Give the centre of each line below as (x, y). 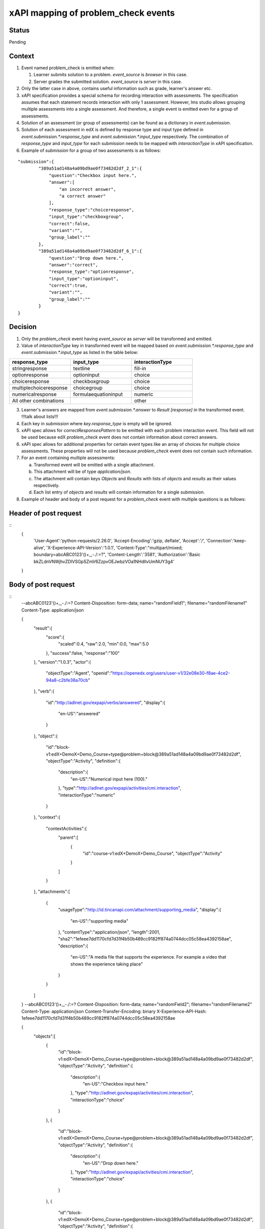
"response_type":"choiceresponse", (92, 210)
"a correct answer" (82, 196)
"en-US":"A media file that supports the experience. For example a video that (148, 957)
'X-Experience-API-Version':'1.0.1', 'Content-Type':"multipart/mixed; (115, 548)
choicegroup (88, 387)
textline (81, 368)
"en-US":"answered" (79, 714)
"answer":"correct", (73, 265)
